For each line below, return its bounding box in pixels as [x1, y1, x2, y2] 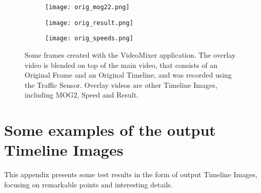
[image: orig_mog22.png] [45, 4, 130, 11]
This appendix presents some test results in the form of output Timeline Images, [4, 169, 257, 180]
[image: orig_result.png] [45, 19, 133, 27]
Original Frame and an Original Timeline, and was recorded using [25, 69, 232, 80]
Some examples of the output [4, 119, 216, 140]
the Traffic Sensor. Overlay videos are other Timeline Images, [25, 79, 217, 90]
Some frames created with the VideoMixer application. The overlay [25, 49, 236, 60]
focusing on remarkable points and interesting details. [4, 179, 173, 189]
